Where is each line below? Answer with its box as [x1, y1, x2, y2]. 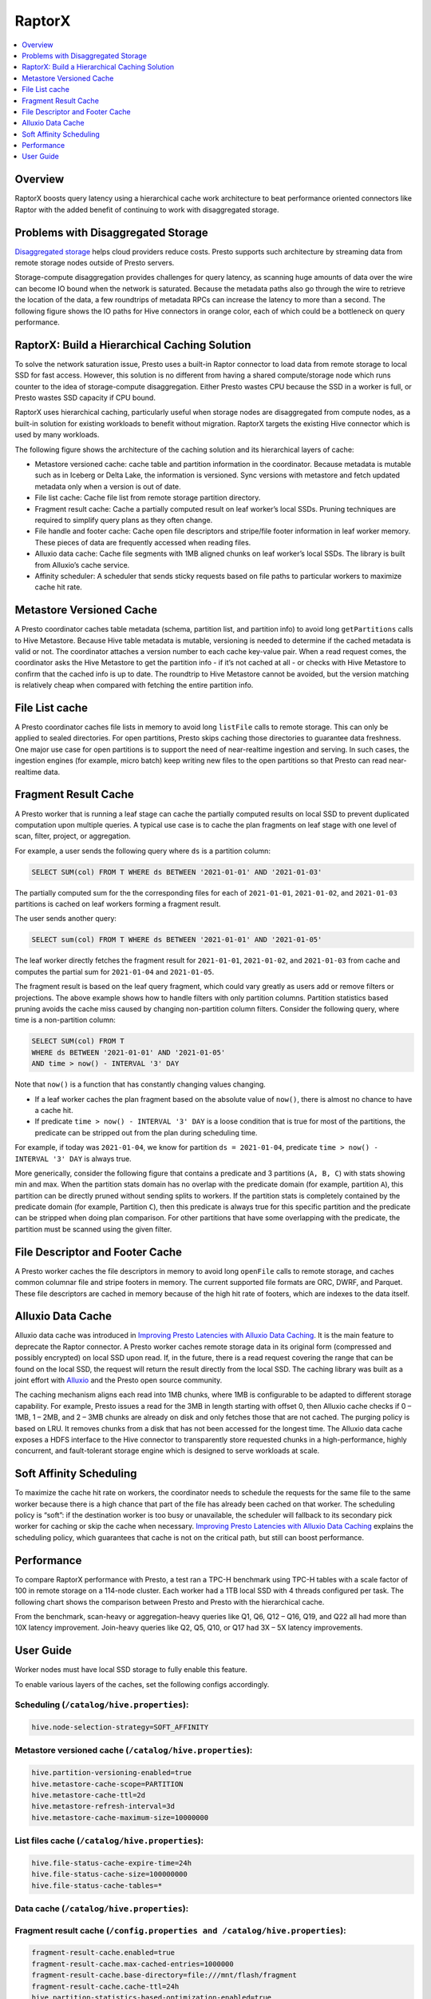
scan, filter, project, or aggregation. [14, 832, 131, 841]
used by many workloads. [14, 430, 100, 440]
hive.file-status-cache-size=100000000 [31, 1869, 188, 1879]
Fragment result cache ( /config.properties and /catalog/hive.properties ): [14, 1925, 346, 1936]
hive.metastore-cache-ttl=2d [31, 1791, 146, 1800]
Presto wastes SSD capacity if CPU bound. [14, 393, 156, 403]
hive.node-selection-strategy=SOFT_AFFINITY [31, 1723, 209, 1732]
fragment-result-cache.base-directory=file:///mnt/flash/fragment [31, 1971, 297, 1980]
